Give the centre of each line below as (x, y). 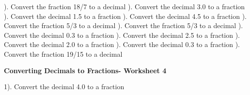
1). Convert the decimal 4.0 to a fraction (64, 87)
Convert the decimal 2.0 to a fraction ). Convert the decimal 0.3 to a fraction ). (122, 44)
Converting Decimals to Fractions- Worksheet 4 (85, 70)
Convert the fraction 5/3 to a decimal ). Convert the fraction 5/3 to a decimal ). (124, 25)
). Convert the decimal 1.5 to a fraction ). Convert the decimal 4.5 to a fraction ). (125, 16)
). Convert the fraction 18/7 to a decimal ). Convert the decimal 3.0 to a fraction (125, 6)
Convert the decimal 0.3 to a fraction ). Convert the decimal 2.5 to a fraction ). (122, 35)
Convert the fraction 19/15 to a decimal (63, 54)
